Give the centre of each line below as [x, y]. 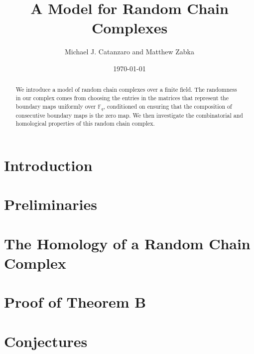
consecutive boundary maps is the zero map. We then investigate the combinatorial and [129, 115]
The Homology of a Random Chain [127, 243]
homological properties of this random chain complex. [85, 123]
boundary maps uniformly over [56, 106]
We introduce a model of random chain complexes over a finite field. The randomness [126, 89]
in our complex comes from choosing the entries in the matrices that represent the [122, 97]
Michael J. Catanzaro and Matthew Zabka [129, 52]
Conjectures [46, 341]
